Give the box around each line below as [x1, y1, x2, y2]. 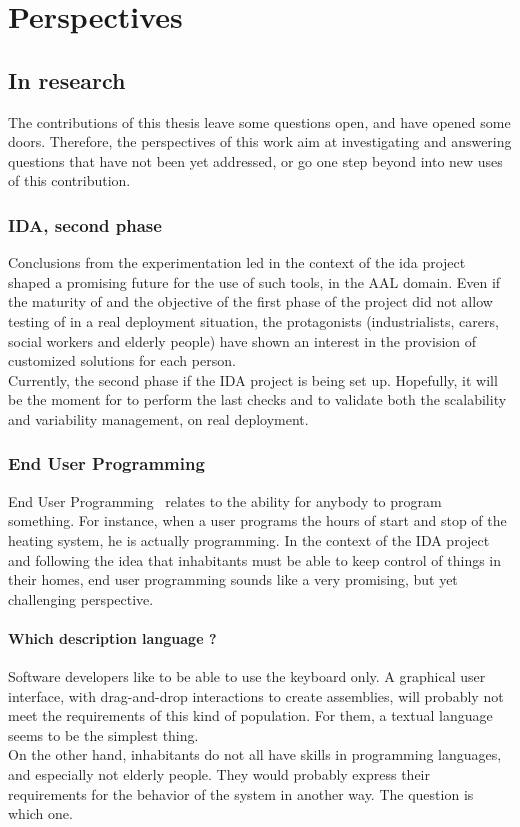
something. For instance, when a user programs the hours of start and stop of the [8, 510, 507, 531]
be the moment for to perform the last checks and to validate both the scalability [8, 389, 507, 410]
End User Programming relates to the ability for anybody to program [8, 490, 442, 511]
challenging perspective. [8, 588, 154, 609]
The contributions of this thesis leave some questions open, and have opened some [8, 111, 511, 132]
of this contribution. [8, 170, 131, 191]
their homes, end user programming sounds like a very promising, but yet [8, 569, 458, 590]
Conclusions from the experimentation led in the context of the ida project [8, 252, 466, 273]
